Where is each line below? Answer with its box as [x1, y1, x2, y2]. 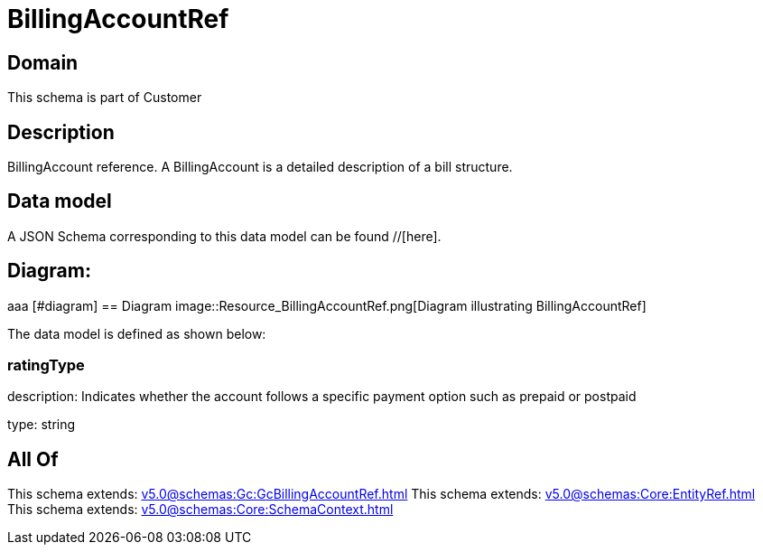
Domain [7, 51, 79, 74]
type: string [7, 416, 76, 433]
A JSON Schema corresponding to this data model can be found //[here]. [7, 228, 442, 244]
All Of [7, 447, 59, 471]
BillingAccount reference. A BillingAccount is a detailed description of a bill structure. [7, 159, 513, 175]
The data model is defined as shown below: [7, 325, 266, 341]
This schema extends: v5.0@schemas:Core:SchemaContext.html [7, 501, 394, 518]
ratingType [7, 356, 85, 375]
